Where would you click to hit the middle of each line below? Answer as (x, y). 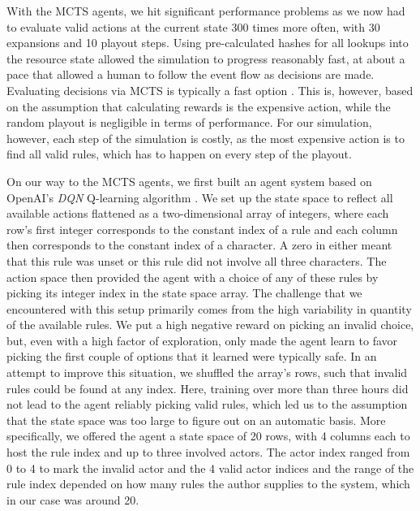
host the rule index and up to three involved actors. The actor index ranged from (208, 452)
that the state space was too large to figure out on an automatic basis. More (196, 420)
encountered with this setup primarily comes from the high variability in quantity (209, 308)
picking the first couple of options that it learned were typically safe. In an (192, 356)
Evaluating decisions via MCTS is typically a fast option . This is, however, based (210, 90)
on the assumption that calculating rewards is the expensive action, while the (199, 106)
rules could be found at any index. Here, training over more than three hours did (208, 388)
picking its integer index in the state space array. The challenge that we (184, 293)
